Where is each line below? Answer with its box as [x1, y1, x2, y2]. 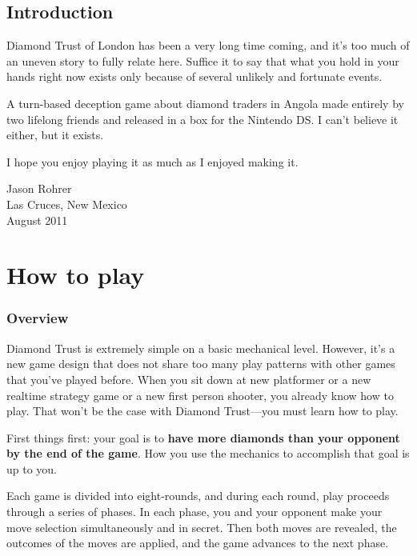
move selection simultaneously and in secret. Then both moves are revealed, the [6, 518, 397, 535]
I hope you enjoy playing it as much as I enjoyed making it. [6, 153, 299, 170]
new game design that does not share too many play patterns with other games [6, 355, 395, 372]
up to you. [6, 460, 58, 477]
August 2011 [6, 211, 68, 228]
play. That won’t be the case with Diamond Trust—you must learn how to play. [6, 402, 399, 419]
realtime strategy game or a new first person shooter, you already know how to [6, 386, 394, 403]
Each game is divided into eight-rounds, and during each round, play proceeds [6, 487, 390, 504]
